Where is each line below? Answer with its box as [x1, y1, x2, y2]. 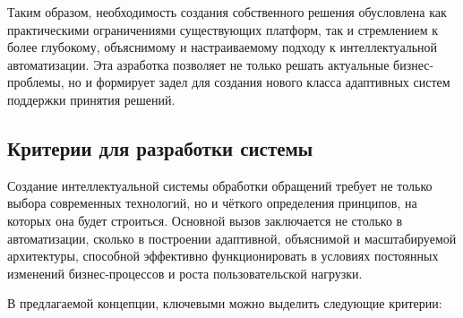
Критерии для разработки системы [7, 133, 313, 161]
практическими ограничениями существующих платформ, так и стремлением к [7, 20, 439, 39]
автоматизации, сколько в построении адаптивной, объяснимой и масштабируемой [7, 228, 457, 247]
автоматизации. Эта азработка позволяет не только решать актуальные [7, 55, 390, 73]
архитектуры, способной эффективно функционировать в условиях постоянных [7, 246, 439, 265]
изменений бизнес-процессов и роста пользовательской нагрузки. [7, 263, 363, 282]
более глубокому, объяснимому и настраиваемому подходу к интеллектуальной [7, 38, 438, 56]
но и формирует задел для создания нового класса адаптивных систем [68, 73, 450, 91]
